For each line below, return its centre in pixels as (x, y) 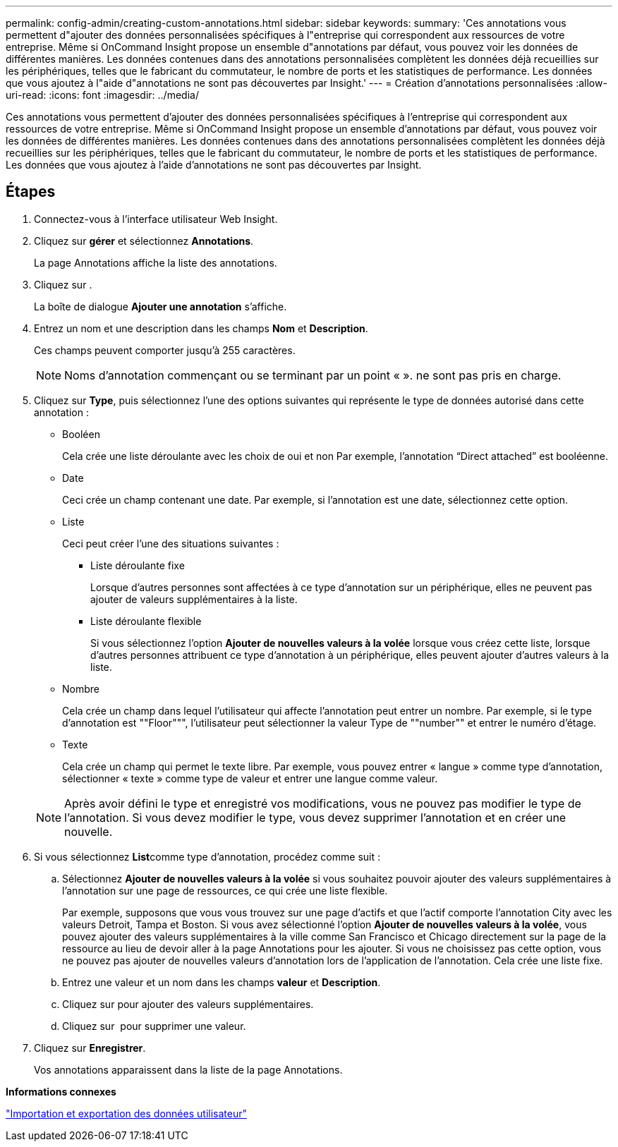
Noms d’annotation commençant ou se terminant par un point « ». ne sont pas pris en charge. (313, 375)
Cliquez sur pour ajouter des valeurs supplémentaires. (188, 1004)
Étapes (31, 192)
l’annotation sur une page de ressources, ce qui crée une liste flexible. (225, 890)
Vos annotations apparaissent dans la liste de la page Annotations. (188, 1069)
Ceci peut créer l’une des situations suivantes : (171, 543)
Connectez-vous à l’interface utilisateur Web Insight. (156, 219)
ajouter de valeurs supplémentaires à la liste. (194, 599)
